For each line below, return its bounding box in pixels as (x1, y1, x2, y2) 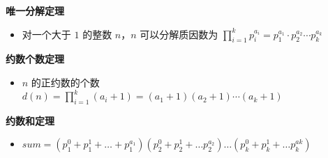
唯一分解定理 (6, 3, 64, 17)
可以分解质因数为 (140, 26, 218, 41)
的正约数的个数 (31, 74, 100, 89)
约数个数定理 (6, 52, 64, 66)
